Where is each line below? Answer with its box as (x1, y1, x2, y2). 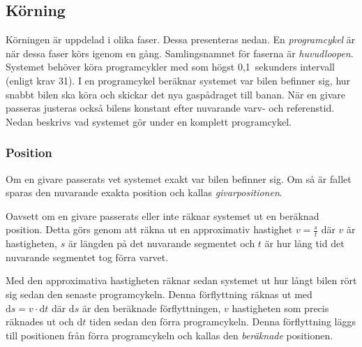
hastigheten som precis (232, 300, 329, 315)
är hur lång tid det (264, 236, 345, 251)
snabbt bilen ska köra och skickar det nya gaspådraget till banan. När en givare (6, 87, 346, 101)
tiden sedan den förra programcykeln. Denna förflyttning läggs (89, 314, 356, 329)
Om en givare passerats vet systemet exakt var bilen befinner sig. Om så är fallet (6, 171, 352, 186)
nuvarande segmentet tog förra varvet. (6, 249, 169, 264)
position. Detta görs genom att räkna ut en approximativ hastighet (6, 222, 293, 237)
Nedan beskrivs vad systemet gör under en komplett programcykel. (6, 114, 292, 128)
